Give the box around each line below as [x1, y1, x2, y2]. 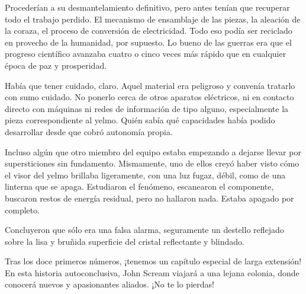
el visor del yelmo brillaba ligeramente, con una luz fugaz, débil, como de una [5, 168, 286, 181]
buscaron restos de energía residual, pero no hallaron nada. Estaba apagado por [5, 191, 294, 204]
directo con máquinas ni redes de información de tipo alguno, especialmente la [5, 102, 289, 114]
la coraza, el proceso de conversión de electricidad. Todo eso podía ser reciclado [5, 24, 292, 37]
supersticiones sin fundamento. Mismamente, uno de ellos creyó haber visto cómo [5, 157, 299, 170]
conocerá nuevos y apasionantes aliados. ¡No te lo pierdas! [5, 278, 214, 290]
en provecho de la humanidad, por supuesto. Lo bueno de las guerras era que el [5, 36, 292, 48]
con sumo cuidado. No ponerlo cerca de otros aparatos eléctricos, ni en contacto [5, 91, 294, 103]
